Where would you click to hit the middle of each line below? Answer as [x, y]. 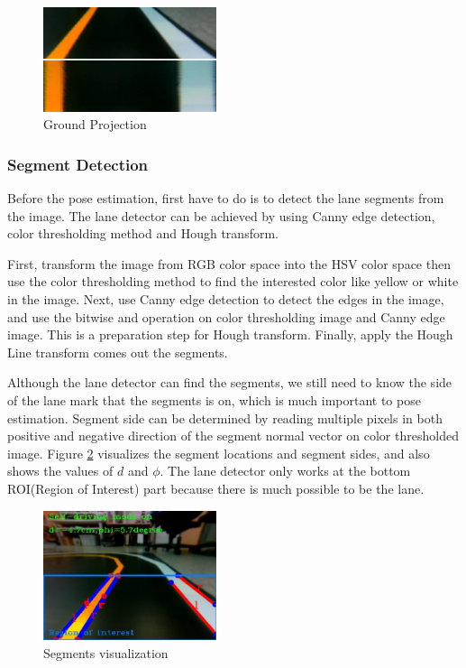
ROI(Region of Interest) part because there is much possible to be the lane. [216, 488]
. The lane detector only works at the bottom [285, 471]
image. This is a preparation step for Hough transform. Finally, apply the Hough [230, 334]
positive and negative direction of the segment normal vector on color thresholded [233, 436]
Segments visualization [106, 652]
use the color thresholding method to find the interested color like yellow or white [233, 281]
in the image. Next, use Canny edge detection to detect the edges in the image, [226, 299]
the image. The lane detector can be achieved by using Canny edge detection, [221, 215]
